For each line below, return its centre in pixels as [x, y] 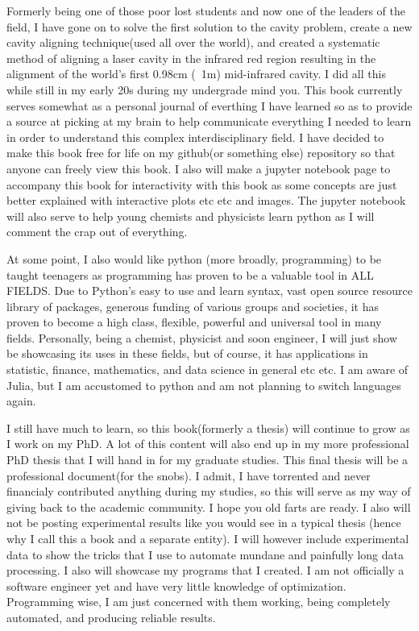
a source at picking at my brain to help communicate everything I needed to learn [209, 121]
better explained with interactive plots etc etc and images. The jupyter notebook [206, 200]
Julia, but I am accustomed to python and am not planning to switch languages [204, 385]
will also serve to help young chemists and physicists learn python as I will [191, 216]
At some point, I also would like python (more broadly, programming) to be [194, 258]
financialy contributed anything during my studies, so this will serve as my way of [209, 491]
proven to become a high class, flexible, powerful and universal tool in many [194, 322]
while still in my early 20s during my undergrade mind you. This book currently [205, 89]
